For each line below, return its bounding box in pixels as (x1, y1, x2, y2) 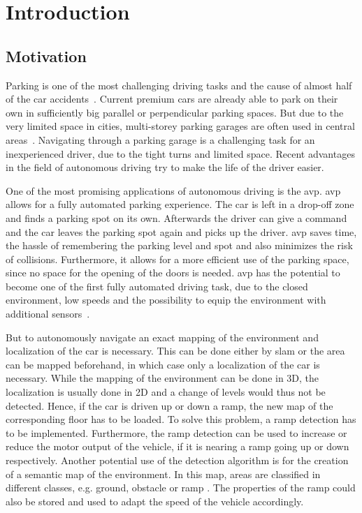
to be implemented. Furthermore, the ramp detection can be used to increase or (6, 425, 347, 440)
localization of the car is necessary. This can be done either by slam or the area (6, 343, 345, 358)
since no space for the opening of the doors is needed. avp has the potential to (6, 265, 340, 280)
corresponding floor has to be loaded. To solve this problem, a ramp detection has (6, 412, 356, 426)
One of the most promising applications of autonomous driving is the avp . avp (6, 183, 341, 198)
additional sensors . (6, 306, 90, 321)
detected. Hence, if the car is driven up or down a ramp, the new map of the (6, 398, 333, 412)
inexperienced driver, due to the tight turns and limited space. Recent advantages (6, 146, 355, 161)
